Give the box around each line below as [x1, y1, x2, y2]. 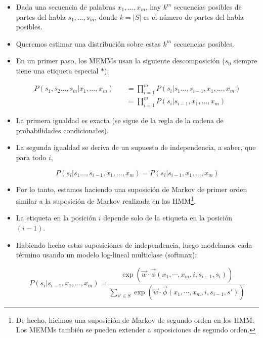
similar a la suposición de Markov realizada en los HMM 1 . [16, 194, 196, 206]
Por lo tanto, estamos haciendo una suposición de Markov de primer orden [16, 183, 247, 194]
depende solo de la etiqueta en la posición [103, 212, 232, 223]
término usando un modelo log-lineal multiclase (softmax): [16, 249, 197, 260]
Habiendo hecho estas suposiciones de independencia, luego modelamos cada [16, 239, 252, 250]
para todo [16, 152, 47, 162]
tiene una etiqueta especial [16, 65, 99, 76]
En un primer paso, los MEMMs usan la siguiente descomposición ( [16, 55, 225, 66]
